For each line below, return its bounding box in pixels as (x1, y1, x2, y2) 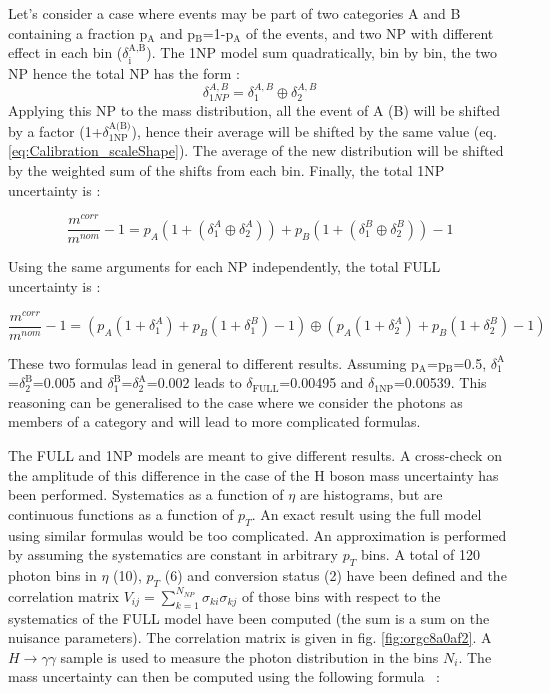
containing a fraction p (8, 22, 148, 43)
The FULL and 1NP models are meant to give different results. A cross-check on (8, 445, 502, 466)
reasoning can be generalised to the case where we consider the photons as (8, 391, 463, 412)
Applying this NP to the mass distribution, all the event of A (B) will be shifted (8, 100, 501, 121)
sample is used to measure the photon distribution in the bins (60, 646, 439, 667)
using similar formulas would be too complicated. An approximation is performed (8, 524, 507, 545)
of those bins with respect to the (241, 585, 441, 606)
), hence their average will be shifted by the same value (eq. (131, 120, 497, 141)
